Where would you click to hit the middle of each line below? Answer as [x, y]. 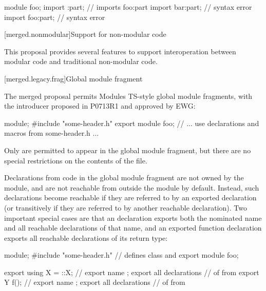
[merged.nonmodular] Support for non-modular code [85, 34]
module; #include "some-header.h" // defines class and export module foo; [121, 255]
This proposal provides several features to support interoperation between [120, 51]
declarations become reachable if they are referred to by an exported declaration [130, 198]
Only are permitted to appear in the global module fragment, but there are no [128, 150]
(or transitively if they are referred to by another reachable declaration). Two [126, 207]
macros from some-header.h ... [52, 133]
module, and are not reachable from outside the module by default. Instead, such [132, 187]
